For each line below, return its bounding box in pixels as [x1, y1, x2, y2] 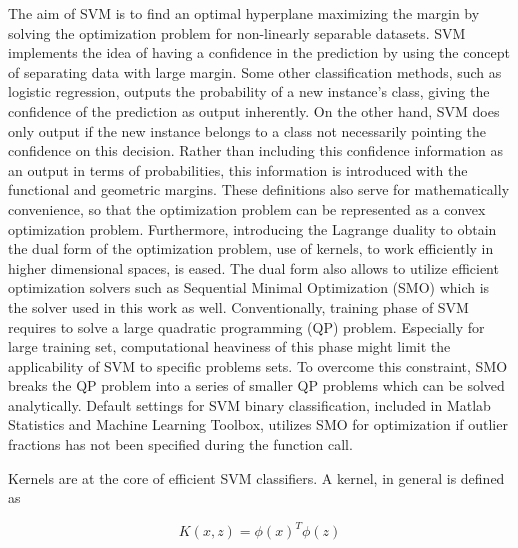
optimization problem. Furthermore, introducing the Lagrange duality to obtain [8, 218, 497, 239]
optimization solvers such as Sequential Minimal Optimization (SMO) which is [8, 277, 490, 298]
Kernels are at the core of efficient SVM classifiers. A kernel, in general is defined [8, 467, 505, 488]
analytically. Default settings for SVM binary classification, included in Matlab [8, 394, 491, 415]
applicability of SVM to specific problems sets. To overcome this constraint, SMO [8, 355, 508, 376]
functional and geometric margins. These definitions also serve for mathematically [8, 179, 510, 200]
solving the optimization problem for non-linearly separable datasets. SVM [8, 22, 466, 43]
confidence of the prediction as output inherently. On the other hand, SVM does [8, 100, 500, 121]
